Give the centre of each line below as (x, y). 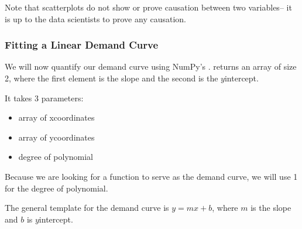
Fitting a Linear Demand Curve (82, 45)
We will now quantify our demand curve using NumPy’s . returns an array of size (151, 66)
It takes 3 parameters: (44, 98)
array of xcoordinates (56, 117)
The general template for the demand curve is (87, 208)
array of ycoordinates (56, 137)
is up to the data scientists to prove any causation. (95, 18)
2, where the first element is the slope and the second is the (111, 78)
